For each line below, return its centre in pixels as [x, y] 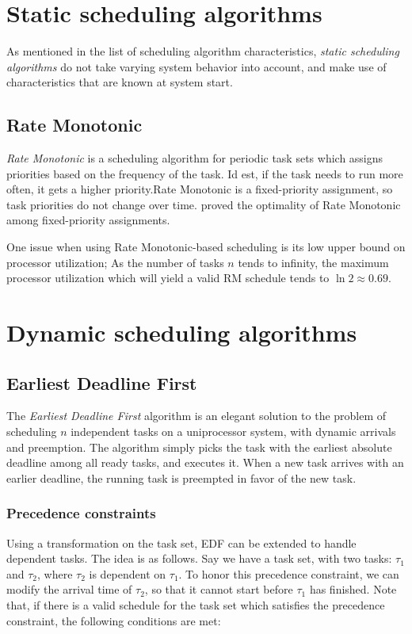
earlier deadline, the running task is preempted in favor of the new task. [181, 477]
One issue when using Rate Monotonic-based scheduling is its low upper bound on [206, 247]
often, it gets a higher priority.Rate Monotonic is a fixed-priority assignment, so [200, 189]
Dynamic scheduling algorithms [182, 332]
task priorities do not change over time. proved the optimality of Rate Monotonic [204, 204]
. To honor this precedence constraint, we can [289, 573]
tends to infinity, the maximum [313, 262]
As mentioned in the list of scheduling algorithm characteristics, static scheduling [203, 51]
